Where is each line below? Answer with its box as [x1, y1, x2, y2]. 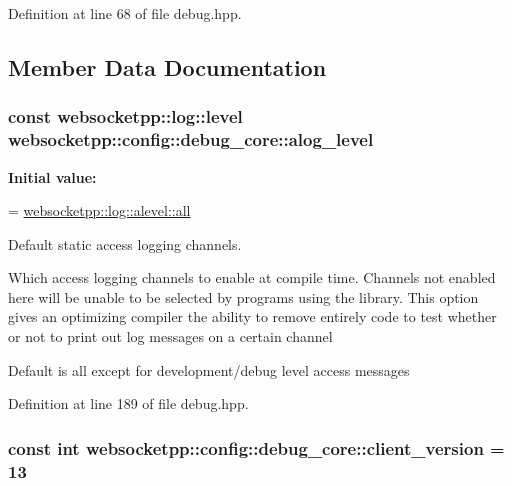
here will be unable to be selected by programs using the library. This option [8, 286, 479, 307]
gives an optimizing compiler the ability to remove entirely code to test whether [8, 306, 497, 327]
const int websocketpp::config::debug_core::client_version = [8, 435, 505, 460]
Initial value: [8, 166, 97, 187]
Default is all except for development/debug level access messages [8, 359, 410, 380]
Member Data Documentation [8, 51, 327, 82]
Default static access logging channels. [8, 233, 242, 254]
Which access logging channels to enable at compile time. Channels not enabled [8, 267, 496, 288]
